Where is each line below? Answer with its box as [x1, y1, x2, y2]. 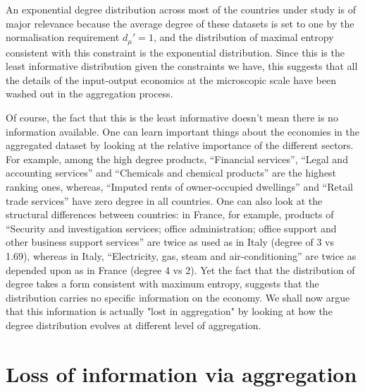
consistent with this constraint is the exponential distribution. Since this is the [6, 44, 345, 59]
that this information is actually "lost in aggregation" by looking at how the [6, 304, 333, 319]
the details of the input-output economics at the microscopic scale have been [6, 72, 336, 87]
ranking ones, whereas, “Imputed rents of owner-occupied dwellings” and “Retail [6, 179, 353, 194]
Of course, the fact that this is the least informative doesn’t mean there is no [6, 110, 338, 125]
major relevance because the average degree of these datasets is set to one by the [6, 16, 354, 30]
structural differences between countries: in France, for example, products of [6, 207, 334, 222]
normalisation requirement [6, 30, 120, 44]
